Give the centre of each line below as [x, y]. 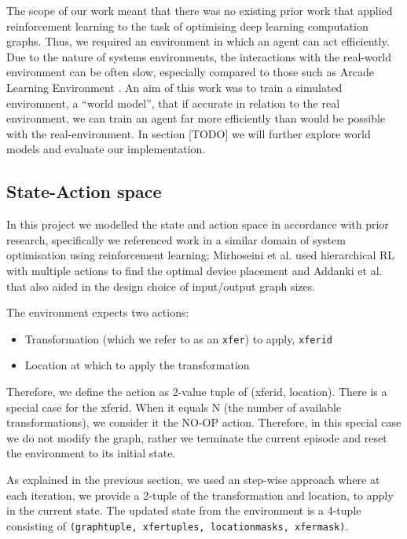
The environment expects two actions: [98, 312]
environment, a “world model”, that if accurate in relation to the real [173, 103]
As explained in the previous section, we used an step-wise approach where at [193, 479]
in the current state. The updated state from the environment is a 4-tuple [184, 510]
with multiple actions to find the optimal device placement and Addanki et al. [194, 270]
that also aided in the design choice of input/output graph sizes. [161, 286]
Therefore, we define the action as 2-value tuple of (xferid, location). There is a [197, 391]
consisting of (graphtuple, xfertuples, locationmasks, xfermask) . [178, 525]
